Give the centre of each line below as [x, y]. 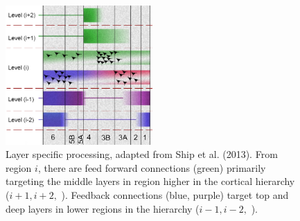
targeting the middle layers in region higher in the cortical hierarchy [150, 181]
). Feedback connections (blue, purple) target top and [175, 194]
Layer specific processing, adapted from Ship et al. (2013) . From [142, 154]
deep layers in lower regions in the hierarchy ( [103, 208]
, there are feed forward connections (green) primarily [152, 167]
